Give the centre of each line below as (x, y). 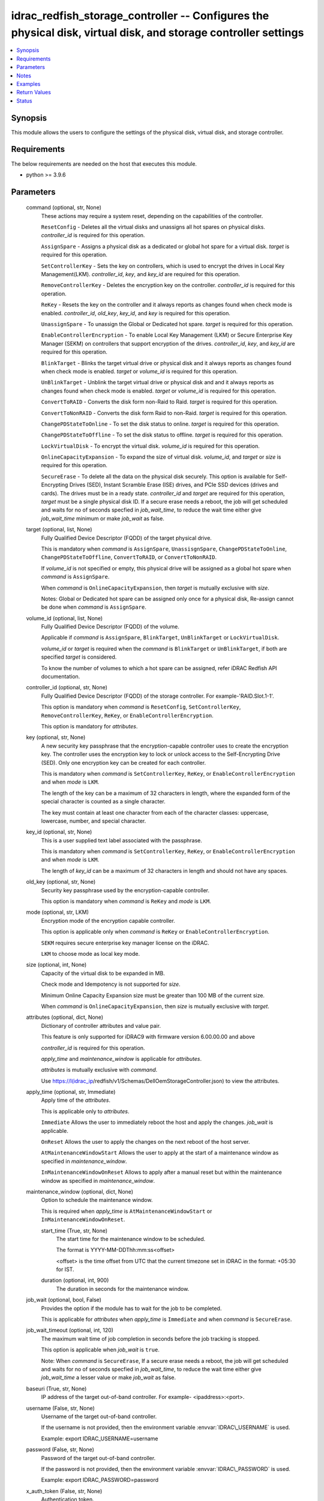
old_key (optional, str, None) (61, 882)
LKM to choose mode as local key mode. (91, 953)
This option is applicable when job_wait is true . (100, 1350)
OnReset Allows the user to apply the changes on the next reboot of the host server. (145, 1142)
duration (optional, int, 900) (75, 1280)
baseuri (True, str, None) (56, 1388)
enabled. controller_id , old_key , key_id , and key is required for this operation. (136, 313)
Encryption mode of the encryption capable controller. (108, 920)
